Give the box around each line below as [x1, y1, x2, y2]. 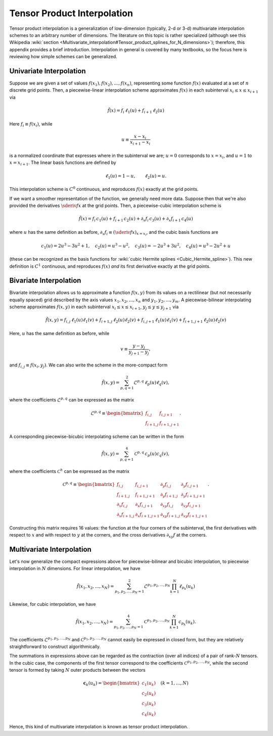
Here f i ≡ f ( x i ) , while [9, 120, 53, 128]
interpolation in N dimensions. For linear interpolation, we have [9, 565, 141, 571]
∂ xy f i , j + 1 [180, 502, 201, 509]
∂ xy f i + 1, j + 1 [180, 512, 207, 519]
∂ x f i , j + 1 [135, 502, 153, 509]
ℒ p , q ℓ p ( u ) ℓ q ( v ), [133, 379, 169, 387]
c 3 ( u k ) [142, 700, 156, 707]
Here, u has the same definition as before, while [9, 331, 110, 336]
